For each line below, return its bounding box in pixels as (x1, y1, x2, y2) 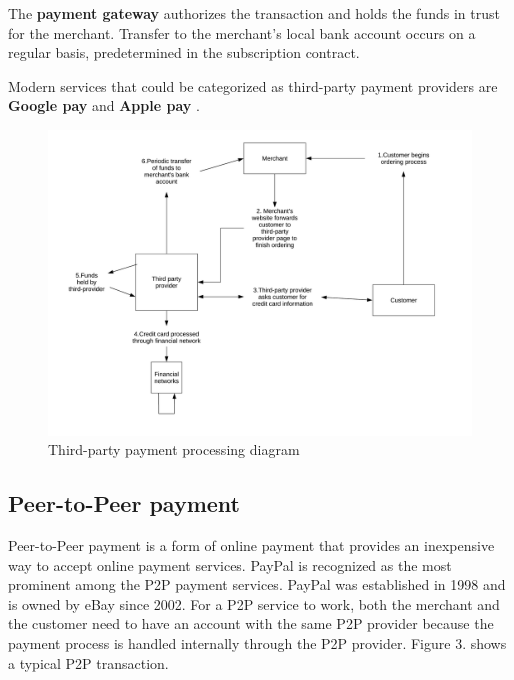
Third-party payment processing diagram (48, 439, 300, 460)
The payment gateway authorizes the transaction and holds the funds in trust (8, 3, 500, 23)
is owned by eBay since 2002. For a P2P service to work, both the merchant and (8, 593, 500, 614)
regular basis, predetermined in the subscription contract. (8, 42, 360, 63)
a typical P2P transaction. (8, 652, 169, 673)
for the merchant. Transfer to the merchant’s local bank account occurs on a (8, 22, 476, 43)
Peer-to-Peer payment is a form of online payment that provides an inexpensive (8, 534, 495, 555)
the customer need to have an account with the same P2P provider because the (8, 613, 494, 634)
